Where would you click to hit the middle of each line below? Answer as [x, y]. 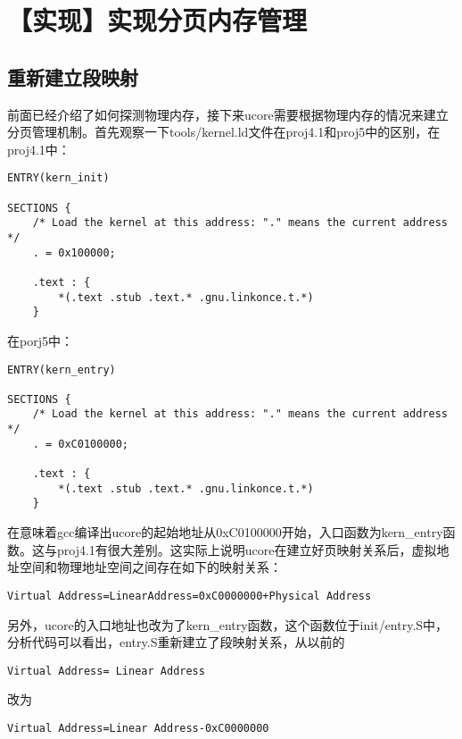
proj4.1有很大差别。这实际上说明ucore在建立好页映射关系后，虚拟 [247, 549]
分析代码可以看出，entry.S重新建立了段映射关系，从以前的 [176, 642]
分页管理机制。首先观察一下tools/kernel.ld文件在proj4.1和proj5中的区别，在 [224, 132]
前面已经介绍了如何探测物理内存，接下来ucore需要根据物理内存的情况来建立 [228, 114]
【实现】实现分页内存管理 [157, 20]
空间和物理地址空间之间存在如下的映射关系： [150, 567]
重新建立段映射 [73, 76]
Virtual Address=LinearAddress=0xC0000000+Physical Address [190, 596]
